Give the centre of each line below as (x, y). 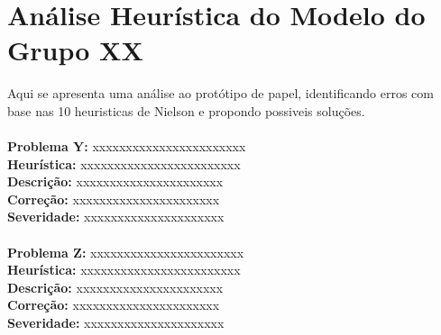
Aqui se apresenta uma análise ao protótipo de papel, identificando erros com (220, 93)
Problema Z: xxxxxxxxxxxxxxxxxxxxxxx (126, 252)
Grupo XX (75, 50)
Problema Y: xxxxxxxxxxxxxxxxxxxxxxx (127, 146)
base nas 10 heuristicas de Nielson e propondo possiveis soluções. (186, 110)
